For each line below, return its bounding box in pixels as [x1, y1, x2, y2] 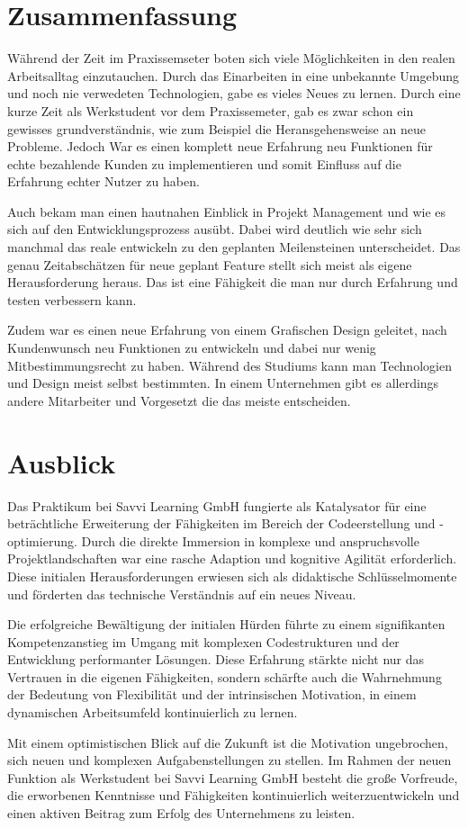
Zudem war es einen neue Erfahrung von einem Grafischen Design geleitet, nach [7, 320, 447, 339]
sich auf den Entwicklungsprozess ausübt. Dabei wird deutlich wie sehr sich [7, 220, 422, 238]
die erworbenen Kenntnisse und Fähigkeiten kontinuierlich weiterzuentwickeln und [7, 786, 460, 805]
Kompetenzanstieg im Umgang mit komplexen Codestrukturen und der [7, 632, 400, 651]
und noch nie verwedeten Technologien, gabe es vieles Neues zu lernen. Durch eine [7, 84, 461, 103]
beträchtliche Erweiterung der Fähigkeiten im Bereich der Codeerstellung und [7, 514, 436, 533]
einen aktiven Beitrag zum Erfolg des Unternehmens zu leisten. [7, 804, 355, 823]
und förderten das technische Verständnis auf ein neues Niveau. [7, 584, 356, 603]
